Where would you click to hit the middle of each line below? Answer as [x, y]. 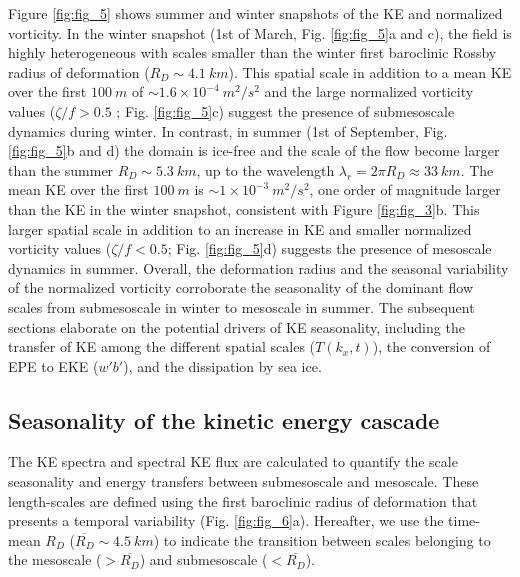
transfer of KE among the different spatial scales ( [162, 346]
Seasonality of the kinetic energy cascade [224, 419]
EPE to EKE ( [53, 365]
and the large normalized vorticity [369, 91]
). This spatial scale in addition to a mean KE [370, 71]
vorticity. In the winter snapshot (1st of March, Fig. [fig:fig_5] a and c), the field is [260, 32]
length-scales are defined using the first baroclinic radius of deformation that [243, 500]
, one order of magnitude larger [405, 189]
